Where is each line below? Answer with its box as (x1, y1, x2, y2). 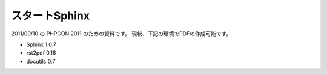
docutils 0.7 (26, 58, 56, 65)
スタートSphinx (11, 9, 90, 22)
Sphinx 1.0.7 (26, 41, 57, 48)
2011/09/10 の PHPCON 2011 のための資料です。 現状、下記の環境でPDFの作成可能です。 (11, 30, 232, 37)
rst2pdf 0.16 (26, 49, 56, 56)
